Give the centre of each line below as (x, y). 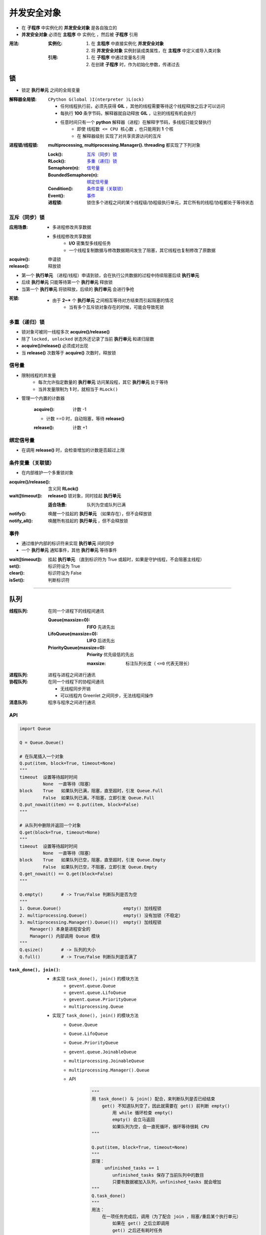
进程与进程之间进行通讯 (72, 675)
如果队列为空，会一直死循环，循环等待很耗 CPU (161, 1127)
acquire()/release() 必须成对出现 (55, 346)
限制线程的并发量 (39, 375)
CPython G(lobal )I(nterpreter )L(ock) (96, 99)
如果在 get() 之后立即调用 (141, 1223)
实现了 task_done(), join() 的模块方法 (96, 1016)
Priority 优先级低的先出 (110, 655)
